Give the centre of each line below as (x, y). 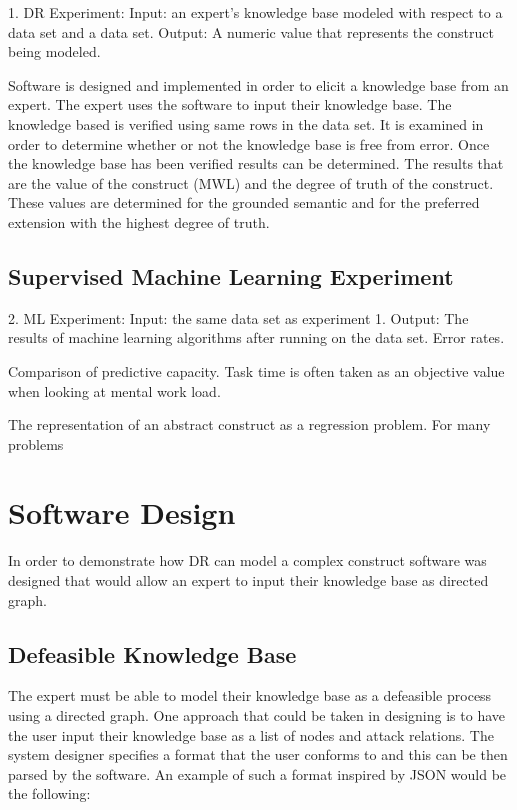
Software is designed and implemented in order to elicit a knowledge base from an (258, 84)
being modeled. (54, 51)
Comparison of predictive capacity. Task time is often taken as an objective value (256, 370)
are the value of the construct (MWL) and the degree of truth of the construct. (251, 182)
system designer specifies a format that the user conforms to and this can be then (258, 754)
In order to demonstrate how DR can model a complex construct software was (247, 560)
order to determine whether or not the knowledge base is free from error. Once (249, 143)
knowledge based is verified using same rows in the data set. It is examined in (246, 123)
